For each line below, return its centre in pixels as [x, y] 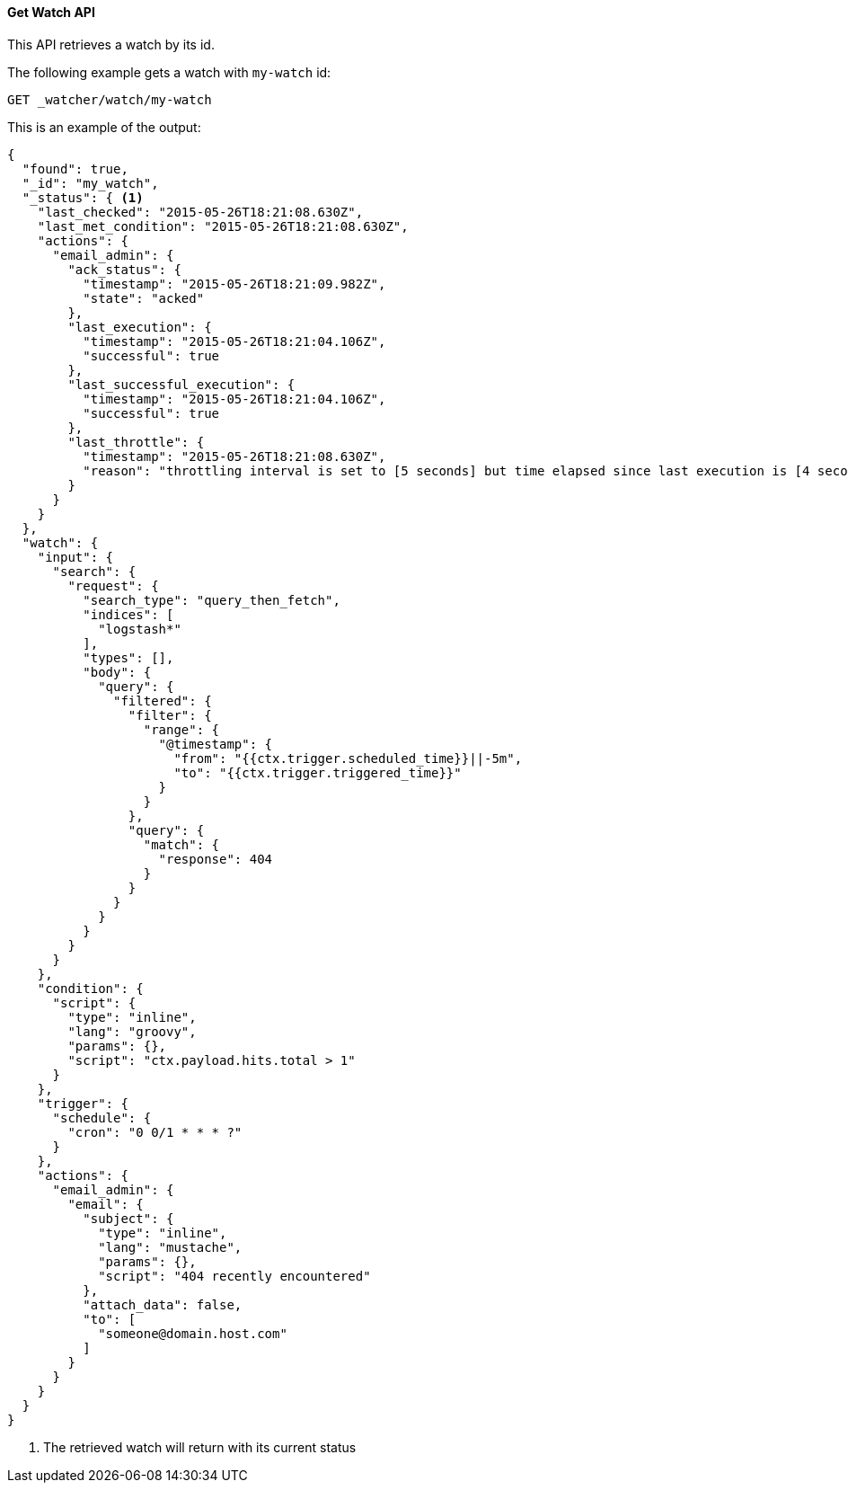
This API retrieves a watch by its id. [111, 44]
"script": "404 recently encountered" [234, 1276]
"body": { [117, 672]
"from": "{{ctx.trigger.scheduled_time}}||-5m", [348, 758]
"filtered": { [163, 701]
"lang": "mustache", [170, 1247]
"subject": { [128, 1218]
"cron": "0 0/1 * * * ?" [155, 1132]
